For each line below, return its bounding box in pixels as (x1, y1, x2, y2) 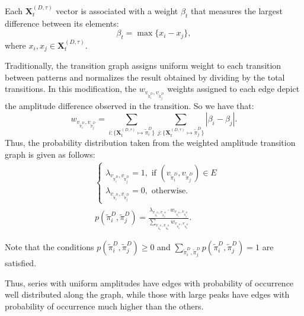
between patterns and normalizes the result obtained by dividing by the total (5, 71, 285, 83)
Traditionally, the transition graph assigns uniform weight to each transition (5, 59, 281, 72)
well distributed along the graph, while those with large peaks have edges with (5, 288, 290, 301)
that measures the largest (190, 4, 283, 17)
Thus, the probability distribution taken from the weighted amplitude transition (5, 136, 296, 149)
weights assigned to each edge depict (167, 82, 300, 95)
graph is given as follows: (5, 148, 95, 160)
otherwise (151, 187, 186, 196)
